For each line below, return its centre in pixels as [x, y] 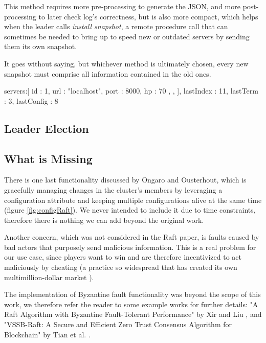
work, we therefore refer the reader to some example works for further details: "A [131, 304]
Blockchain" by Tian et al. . [47, 334]
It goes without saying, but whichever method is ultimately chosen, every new [126, 63]
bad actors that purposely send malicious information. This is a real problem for [130, 247]
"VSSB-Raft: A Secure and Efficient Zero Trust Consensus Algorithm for [118, 324]
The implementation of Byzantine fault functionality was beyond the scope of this [132, 294]
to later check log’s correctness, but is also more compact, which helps [148, 16]
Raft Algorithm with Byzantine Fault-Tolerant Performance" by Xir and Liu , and [133, 314]
